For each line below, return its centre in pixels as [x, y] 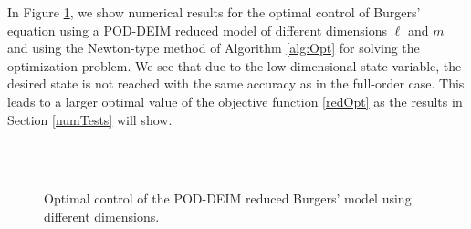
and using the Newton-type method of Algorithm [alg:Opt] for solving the [214, 48]
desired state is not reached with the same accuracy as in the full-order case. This [236, 83]
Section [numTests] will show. [90, 119]
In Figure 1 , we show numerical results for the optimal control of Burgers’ [214, 12]
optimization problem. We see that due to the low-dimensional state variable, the [235, 65]
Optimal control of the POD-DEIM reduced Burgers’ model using [228, 198]
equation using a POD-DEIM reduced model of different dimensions [198, 30]
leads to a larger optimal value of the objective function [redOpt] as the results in [235, 101]
